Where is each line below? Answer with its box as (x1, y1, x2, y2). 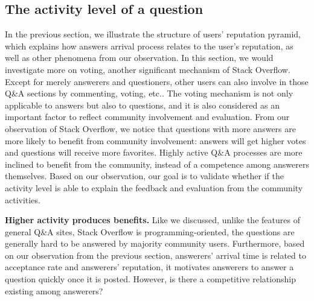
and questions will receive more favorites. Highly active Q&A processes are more (5, 146, 303, 159)
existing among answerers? (5, 284, 103, 297)
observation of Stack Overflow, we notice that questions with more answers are (5, 122, 296, 135)
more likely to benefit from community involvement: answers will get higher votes (5, 134, 306, 147)
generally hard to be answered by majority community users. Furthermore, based (5, 237, 305, 250)
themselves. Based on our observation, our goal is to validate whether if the (5, 170, 284, 182)
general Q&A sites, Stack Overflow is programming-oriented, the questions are (5, 225, 295, 238)
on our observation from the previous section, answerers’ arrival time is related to (5, 249, 306, 261)
